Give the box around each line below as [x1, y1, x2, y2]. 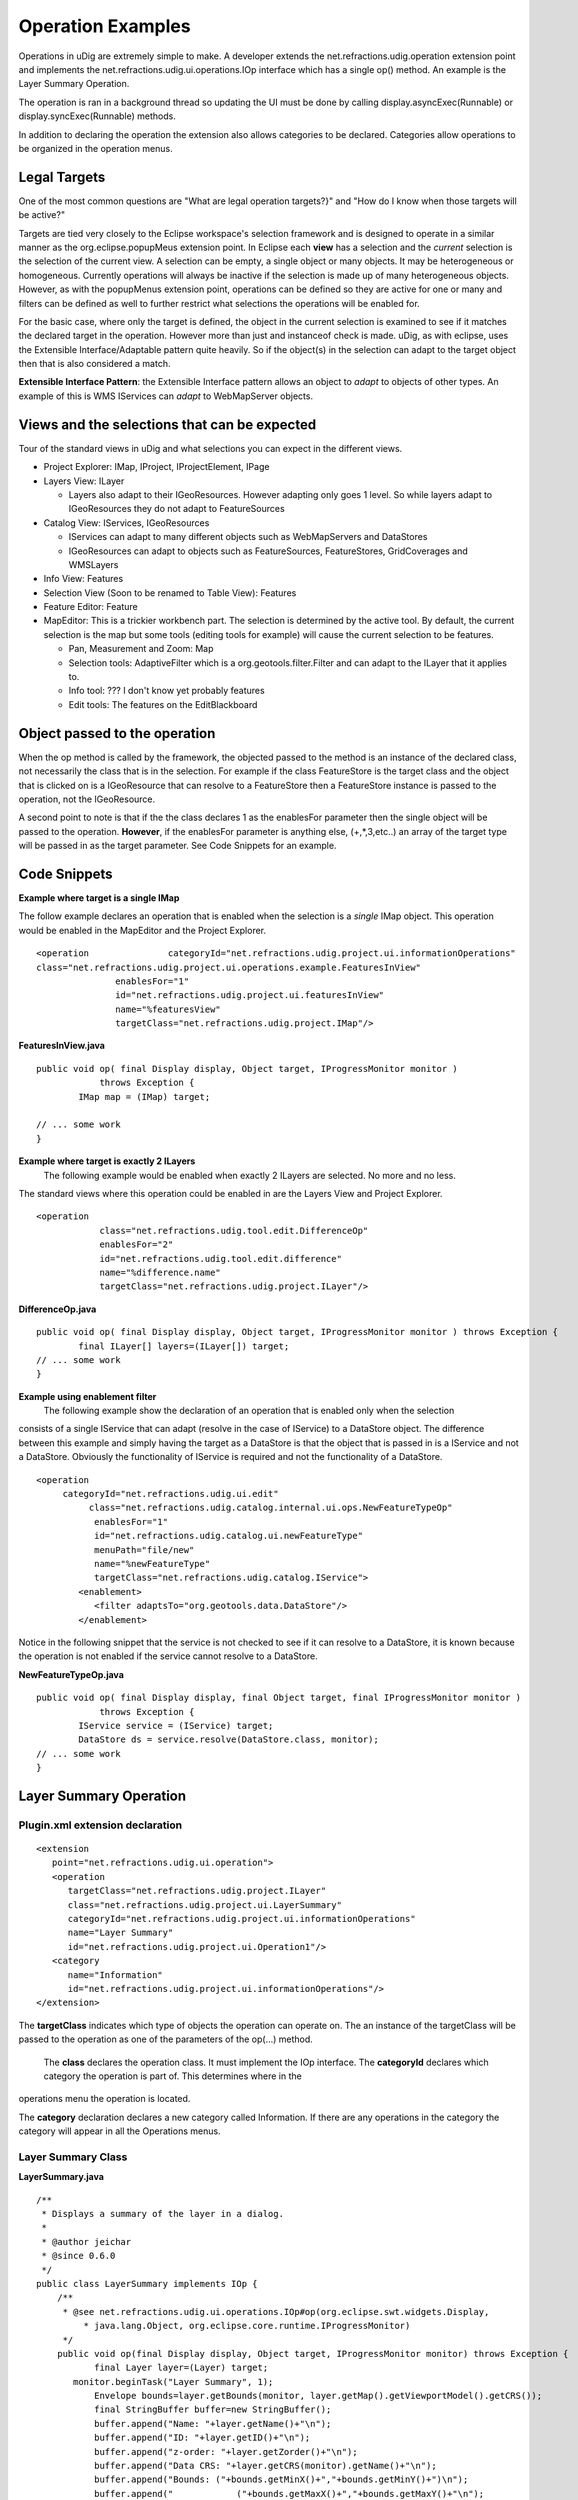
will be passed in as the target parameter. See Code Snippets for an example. [18, 840, 337, 852]
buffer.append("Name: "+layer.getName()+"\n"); [93, 2418, 332, 2429]
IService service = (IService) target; [78, 1720, 274, 1731]
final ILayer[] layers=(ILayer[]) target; [78, 1340, 290, 1352]
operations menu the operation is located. [18, 2093, 191, 2105]
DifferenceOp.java [18, 1303, 97, 1315]
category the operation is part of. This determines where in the [43, 2070, 302, 2082]
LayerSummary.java [18, 2171, 105, 2183]
